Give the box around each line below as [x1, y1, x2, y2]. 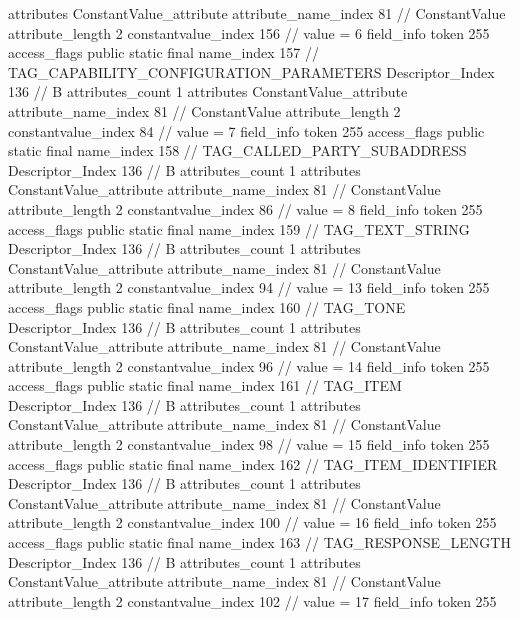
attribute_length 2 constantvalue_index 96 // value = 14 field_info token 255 [8, 355, 490, 376]
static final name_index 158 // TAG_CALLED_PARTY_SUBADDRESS [8, 140, 467, 161]
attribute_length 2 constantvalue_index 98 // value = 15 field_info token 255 [8, 434, 490, 455]
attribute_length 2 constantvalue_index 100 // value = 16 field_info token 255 [8, 512, 497, 533]
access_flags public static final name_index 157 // [8, 42, 320, 63]
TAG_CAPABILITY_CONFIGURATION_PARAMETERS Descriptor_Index [8, 61, 495, 82]
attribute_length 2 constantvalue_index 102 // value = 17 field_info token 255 [8, 590, 497, 611]
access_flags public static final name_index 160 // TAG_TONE [8, 296, 406, 317]
